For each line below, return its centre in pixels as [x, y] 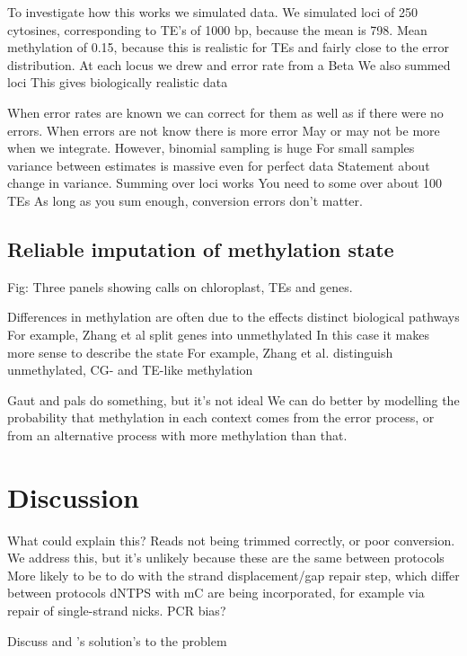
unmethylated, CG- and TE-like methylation [130, 370]
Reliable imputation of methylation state [201, 248]
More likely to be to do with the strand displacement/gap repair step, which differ [233, 575]
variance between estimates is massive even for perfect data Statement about [219, 165]
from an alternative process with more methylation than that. [177, 434]
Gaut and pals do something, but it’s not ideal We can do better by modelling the [233, 399]
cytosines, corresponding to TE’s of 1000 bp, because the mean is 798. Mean [217, 29]
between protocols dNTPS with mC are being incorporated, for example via [216, 593]
